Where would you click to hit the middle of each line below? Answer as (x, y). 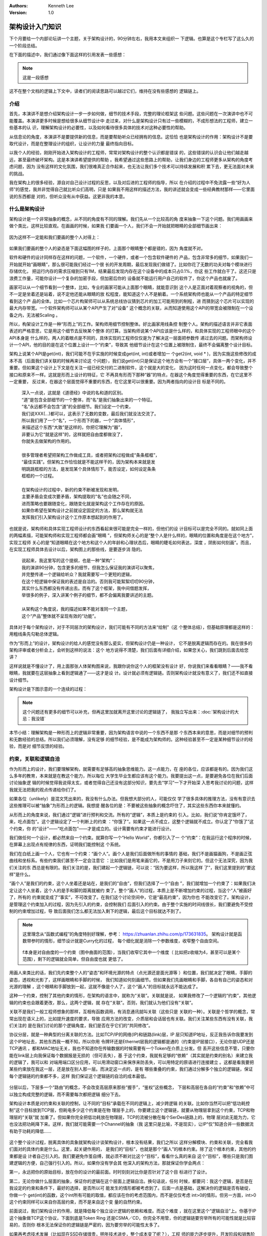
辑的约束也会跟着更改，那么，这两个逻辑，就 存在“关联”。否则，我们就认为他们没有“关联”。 (102, 1002)
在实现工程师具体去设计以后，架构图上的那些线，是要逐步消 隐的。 (77, 549)
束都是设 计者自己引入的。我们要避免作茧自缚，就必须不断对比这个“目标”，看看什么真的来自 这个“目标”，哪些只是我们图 (131, 1156)
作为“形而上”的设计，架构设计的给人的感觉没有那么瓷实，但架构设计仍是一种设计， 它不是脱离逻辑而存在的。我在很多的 (131, 643)
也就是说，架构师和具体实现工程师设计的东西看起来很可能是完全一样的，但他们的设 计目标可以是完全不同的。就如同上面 (131, 529)
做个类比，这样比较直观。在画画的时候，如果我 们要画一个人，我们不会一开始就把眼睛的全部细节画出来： (116, 226)
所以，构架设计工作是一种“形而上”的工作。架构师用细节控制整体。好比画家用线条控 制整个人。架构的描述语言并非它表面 (131, 324)
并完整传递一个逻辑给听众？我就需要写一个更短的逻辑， (78, 574)
